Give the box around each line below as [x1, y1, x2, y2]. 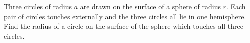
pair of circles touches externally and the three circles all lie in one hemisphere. [4, 11, 246, 21]
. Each [226, 1, 246, 11]
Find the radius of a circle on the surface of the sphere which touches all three [4, 21, 244, 31]
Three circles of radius [4, 1, 72, 11]
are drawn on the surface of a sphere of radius [80, 1, 221, 11]
